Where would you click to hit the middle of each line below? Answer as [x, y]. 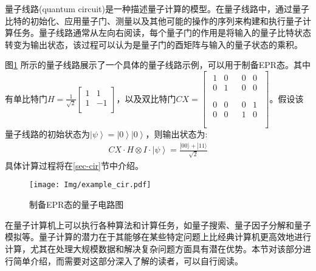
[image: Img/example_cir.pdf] [90, 185]
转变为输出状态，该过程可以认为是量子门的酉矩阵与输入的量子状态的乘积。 [154, 44]
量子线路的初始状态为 [47, 134]
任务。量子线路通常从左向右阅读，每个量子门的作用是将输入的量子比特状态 [162, 33]
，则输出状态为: [177, 134]
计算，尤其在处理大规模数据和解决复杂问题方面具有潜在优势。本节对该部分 [154, 248]
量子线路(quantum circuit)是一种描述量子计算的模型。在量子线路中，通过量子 [157, 9]
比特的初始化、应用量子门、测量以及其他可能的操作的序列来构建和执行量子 [154, 20]
